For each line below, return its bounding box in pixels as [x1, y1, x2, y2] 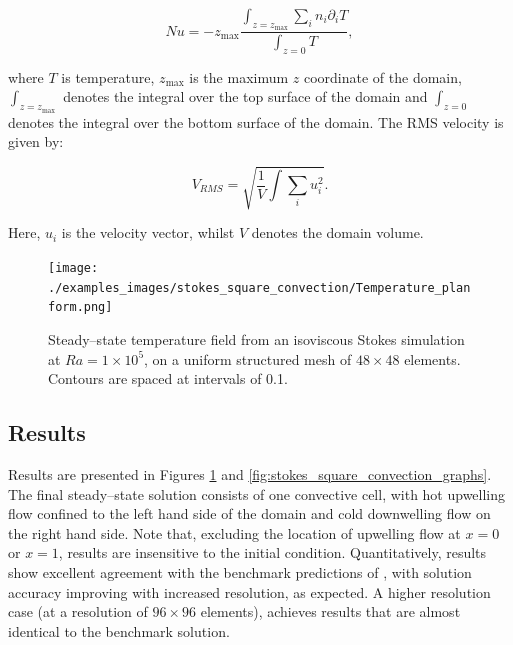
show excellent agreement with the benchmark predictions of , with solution [8, 561, 472, 582]
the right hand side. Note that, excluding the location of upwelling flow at [8, 522, 461, 543]
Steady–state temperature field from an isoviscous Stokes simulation [48, 328, 465, 349]
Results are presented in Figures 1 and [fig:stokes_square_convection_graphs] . [8, 463, 492, 484]
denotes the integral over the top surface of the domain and [63, 86, 428, 107]
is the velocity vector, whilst [61, 222, 235, 243]
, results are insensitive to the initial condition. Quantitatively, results [58, 542, 487, 563]
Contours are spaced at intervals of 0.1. [48, 368, 288, 389]
